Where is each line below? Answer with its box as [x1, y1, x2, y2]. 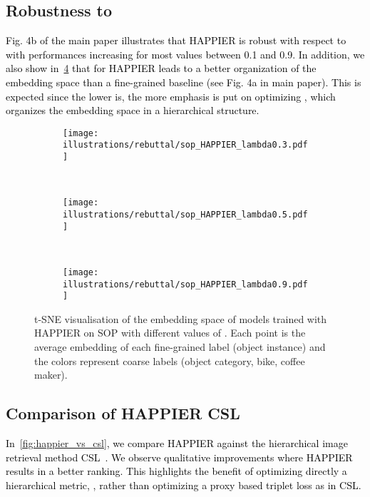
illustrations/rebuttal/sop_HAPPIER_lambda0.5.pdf [63, 209, 308, 220]
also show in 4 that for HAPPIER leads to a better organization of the [6, 61, 317, 76]
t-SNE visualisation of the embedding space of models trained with [34, 311, 327, 326]
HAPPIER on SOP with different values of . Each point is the [34, 325, 306, 340]
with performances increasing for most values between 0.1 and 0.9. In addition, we [6, 46, 365, 61]
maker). [34, 367, 68, 382]
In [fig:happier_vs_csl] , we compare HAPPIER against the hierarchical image [6, 436, 348, 451]
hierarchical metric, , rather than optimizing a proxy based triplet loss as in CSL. [6, 477, 361, 492]
